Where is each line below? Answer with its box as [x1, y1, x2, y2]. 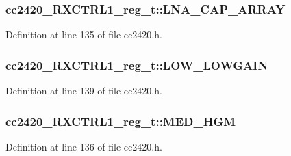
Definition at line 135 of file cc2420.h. [5, 27, 162, 42]
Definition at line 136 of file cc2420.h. [5, 139, 162, 153]
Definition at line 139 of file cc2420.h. [5, 83, 162, 98]
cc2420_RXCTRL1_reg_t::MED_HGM [5, 112, 236, 129]
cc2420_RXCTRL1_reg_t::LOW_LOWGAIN [5, 56, 268, 73]
